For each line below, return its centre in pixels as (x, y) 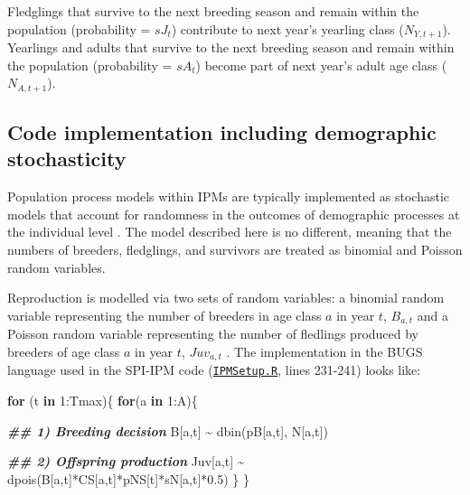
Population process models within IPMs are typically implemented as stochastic (229, 196)
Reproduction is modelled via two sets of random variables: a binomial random (226, 298)
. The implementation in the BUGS (324, 351)
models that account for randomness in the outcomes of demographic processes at (234, 214)
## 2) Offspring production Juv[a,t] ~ (126, 461)
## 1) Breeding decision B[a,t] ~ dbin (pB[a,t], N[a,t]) (168, 430)
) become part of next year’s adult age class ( (321, 65)
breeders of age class (64, 351)
